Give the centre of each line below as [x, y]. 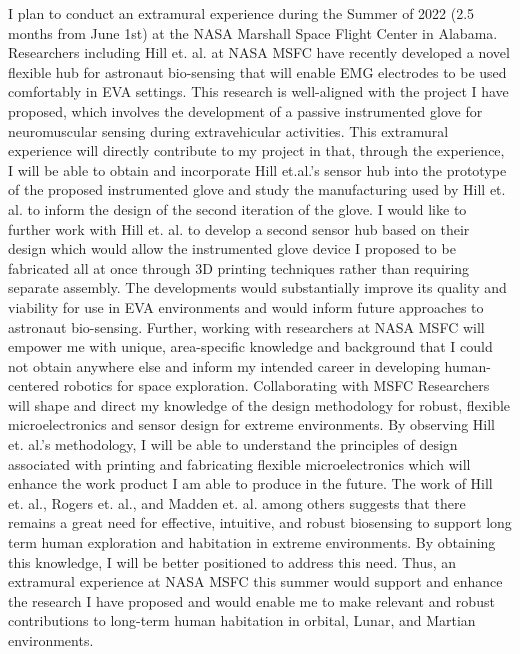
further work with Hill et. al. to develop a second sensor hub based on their [239, 228]
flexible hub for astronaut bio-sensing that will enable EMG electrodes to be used [257, 71]
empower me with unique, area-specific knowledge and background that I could [250, 346]
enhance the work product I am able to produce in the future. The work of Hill [250, 483]
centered [33, 385]
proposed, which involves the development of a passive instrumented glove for [245, 110]
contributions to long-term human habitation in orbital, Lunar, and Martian [242, 620]
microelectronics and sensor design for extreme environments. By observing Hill [252, 424]
